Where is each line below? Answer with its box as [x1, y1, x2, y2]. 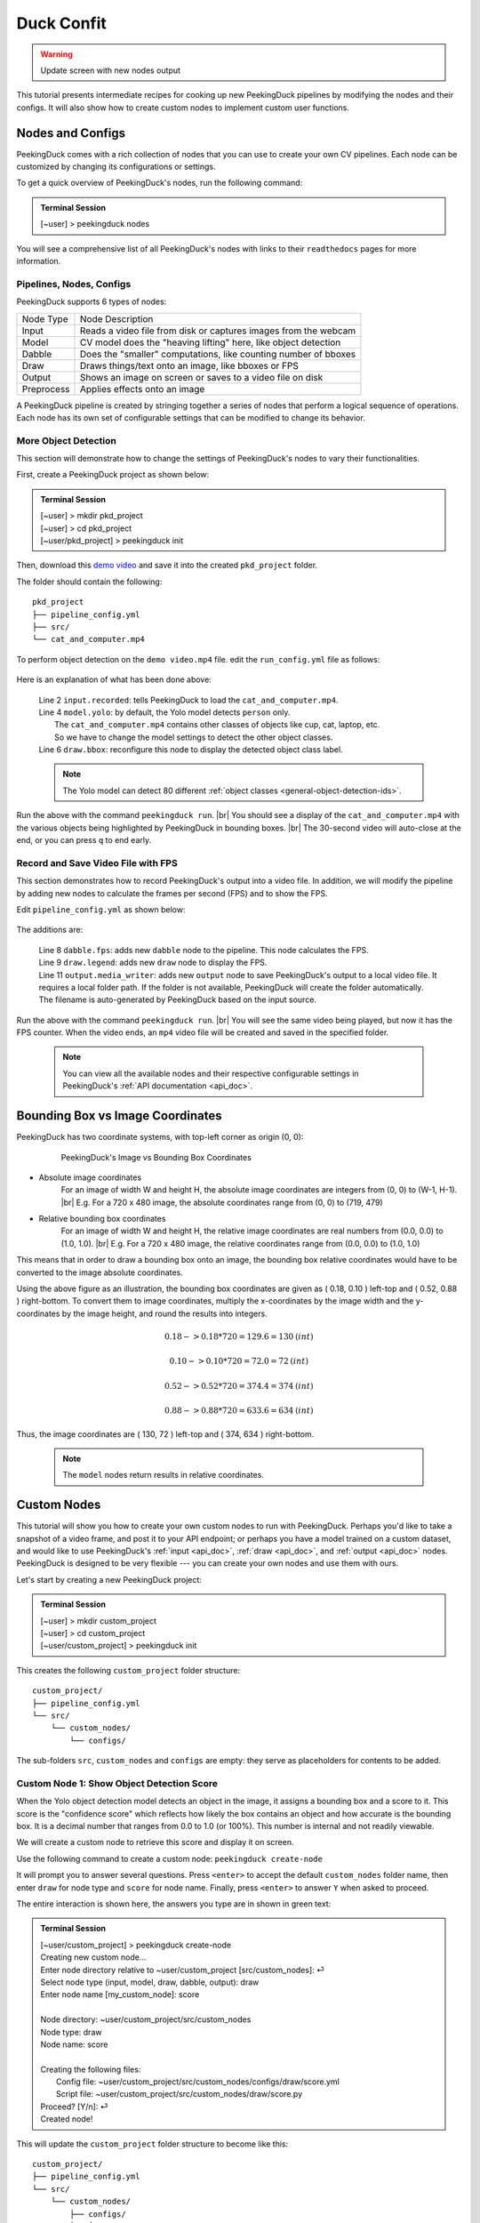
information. [16, 255, 61, 266]
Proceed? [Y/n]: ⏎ [40, 2101, 108, 2112]
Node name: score [40, 2039, 108, 2050]
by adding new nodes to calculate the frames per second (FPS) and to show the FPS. [16, 887, 328, 898]
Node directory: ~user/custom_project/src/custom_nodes [40, 2014, 252, 2025]
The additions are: [16, 925, 84, 935]
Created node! [40, 2114, 93, 2124]
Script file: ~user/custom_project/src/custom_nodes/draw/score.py [56, 2089, 303, 2099]
